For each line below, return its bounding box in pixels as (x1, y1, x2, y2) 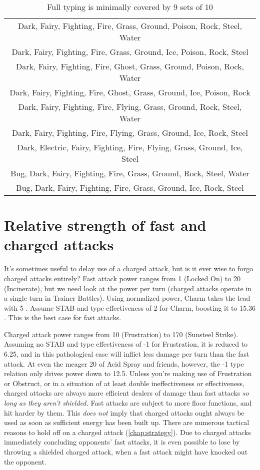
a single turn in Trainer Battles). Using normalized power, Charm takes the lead (4, 293, 250, 303)
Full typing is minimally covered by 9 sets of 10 (47, 1, 213, 12)
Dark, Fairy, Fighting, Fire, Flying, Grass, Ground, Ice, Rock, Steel (12, 127, 248, 138)
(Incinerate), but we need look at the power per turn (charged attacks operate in (4, 283, 251, 293)
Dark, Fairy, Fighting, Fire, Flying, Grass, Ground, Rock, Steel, (18, 101, 242, 112)
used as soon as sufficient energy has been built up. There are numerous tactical (4, 417, 249, 428)
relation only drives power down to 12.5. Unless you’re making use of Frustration (4, 368, 252, 379)
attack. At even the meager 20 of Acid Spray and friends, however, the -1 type (4, 358, 244, 369)
